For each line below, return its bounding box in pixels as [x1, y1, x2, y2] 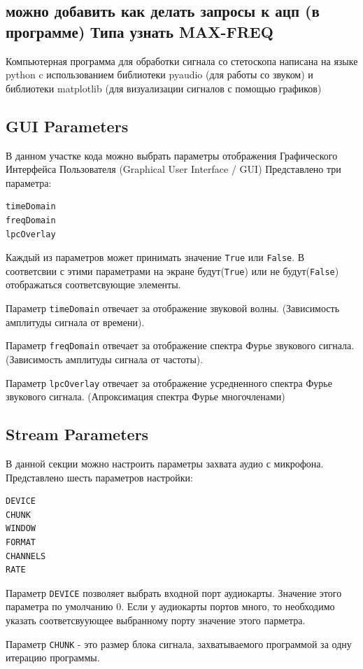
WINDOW [6, 523, 36, 534]
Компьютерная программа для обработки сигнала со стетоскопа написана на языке [6, 53, 358, 68]
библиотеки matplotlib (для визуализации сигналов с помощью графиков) [6, 80, 322, 95]
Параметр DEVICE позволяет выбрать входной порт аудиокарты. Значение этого [6, 585, 342, 600]
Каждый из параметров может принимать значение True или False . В [6, 250, 305, 265]
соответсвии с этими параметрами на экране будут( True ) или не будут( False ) [6, 263, 339, 278]
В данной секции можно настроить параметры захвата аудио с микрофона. [6, 456, 324, 470]
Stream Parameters [6, 423, 149, 445]
